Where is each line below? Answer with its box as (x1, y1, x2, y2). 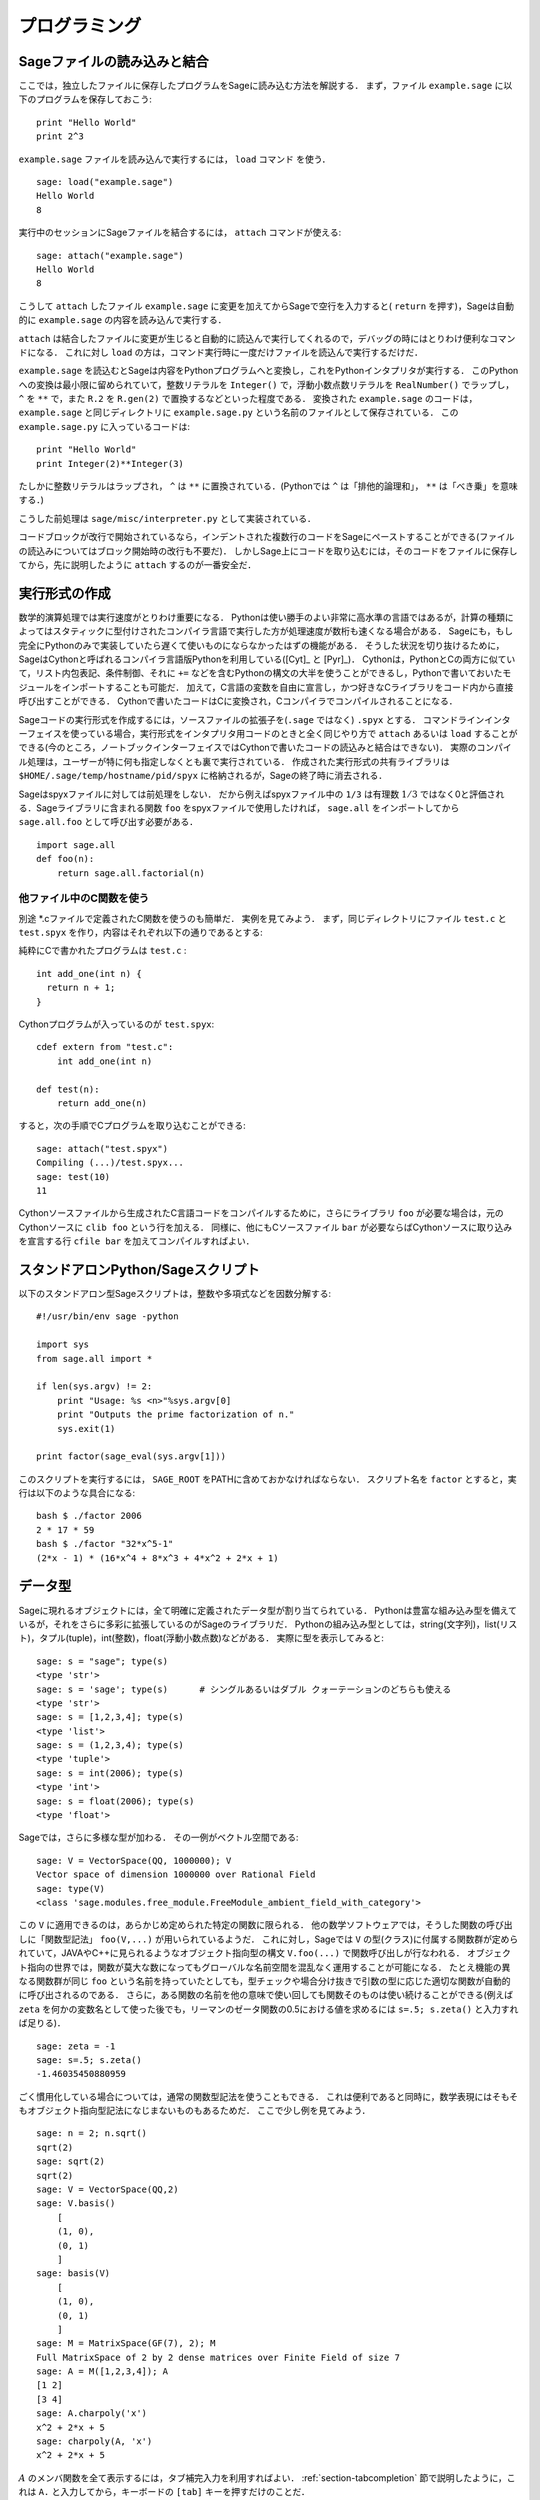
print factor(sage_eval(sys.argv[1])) (36, 1451, 227, 1462)
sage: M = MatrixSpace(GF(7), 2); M (36, 2338, 216, 2349)
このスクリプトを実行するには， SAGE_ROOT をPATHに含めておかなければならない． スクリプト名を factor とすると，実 (18, 1473, 517, 1485)
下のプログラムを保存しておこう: (18, 93, 152, 105)
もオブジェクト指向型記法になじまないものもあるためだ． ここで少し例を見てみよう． (18, 2105, 371, 2117)
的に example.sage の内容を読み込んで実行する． (18, 314, 227, 326)
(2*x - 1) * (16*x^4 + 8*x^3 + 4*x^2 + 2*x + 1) (36, 1552, 279, 1564)
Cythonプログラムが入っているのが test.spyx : (18, 1018, 215, 1030)
